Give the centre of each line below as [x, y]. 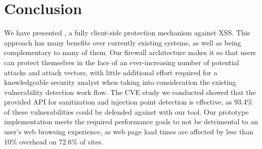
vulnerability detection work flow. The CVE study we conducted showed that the [130, 92]
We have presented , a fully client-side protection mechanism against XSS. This [127, 33]
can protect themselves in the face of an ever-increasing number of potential [122, 62]
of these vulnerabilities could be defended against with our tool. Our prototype [126, 111]
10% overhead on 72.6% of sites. [54, 141]
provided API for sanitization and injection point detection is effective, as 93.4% [128, 102]
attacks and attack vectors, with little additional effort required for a [111, 72]
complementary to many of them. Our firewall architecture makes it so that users [130, 52]
